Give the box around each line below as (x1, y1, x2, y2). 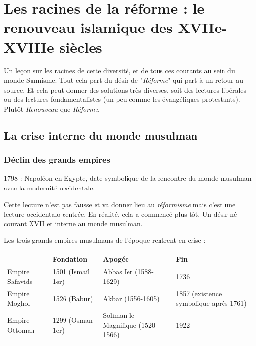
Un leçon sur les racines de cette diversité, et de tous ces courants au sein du (4, 65, 235, 75)
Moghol (7, 298, 30, 308)
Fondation (52, 253, 88, 264)
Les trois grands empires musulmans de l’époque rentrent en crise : (4, 235, 206, 245)
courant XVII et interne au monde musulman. (4, 218, 143, 228)
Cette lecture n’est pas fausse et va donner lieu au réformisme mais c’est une (4, 199, 236, 209)
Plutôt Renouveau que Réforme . (4, 103, 100, 114)
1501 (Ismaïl (52, 266, 90, 277)
